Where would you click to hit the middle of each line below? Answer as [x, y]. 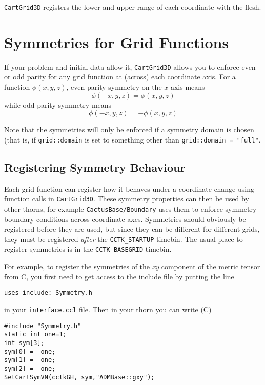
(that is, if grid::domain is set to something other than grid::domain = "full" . [132, 139]
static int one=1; [35, 335]
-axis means [187, 87]
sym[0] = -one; [30, 351]
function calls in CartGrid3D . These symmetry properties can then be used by [127, 199]
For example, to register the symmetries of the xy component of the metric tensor [132, 266]
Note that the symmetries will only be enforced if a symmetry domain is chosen [129, 129]
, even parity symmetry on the [114, 87]
